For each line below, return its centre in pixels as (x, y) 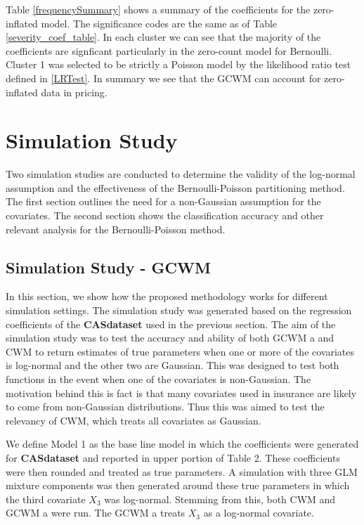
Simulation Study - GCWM (108, 267)
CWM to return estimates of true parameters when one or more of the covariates (180, 351)
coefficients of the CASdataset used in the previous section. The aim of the (171, 324)
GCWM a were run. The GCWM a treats (96, 513)
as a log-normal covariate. (259, 513)
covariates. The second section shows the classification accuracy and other (165, 215)
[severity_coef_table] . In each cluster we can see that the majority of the (163, 37)
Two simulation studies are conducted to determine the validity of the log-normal (181, 174)
